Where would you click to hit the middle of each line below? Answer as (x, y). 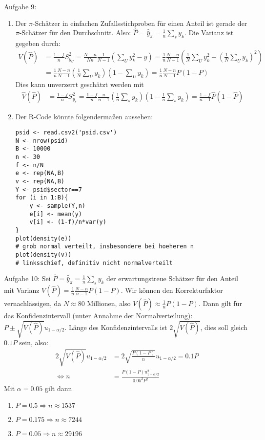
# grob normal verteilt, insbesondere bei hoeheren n (104, 247)
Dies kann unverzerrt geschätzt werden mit (80, 84)
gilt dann (59, 388)
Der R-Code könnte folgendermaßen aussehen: (84, 117)
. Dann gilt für (220, 303)
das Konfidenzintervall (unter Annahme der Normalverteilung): (98, 316)
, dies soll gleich (224, 327)
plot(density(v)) (43, 254)
